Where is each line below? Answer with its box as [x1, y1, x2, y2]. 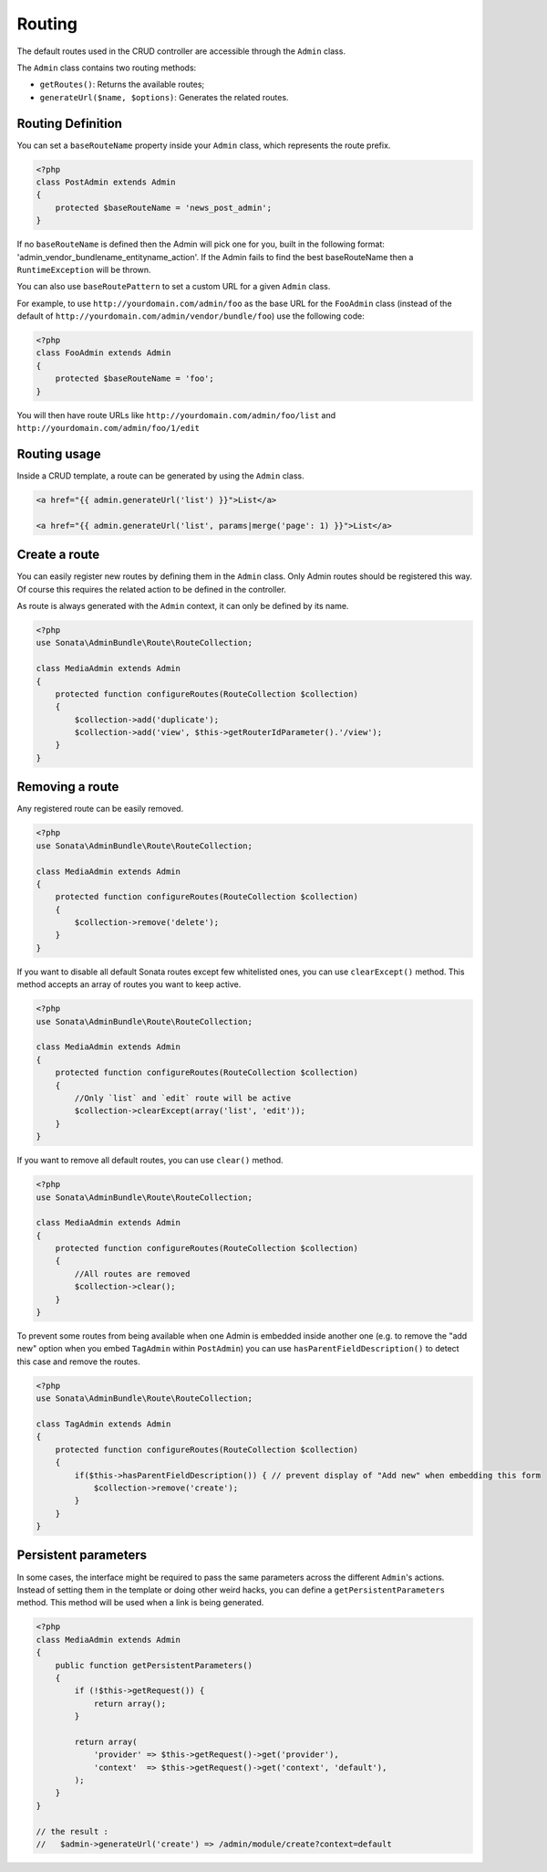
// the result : [36, 1826, 109, 1836]
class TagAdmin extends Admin [36, 1418, 171, 1429]
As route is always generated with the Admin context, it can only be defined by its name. [16, 600, 349, 611]
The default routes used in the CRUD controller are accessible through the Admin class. [16, 46, 346, 57]
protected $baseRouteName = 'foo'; [55, 373, 214, 384]
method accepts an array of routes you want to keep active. [16, 979, 242, 990]
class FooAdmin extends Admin [36, 348, 171, 358]
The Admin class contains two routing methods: [16, 62, 197, 73]
